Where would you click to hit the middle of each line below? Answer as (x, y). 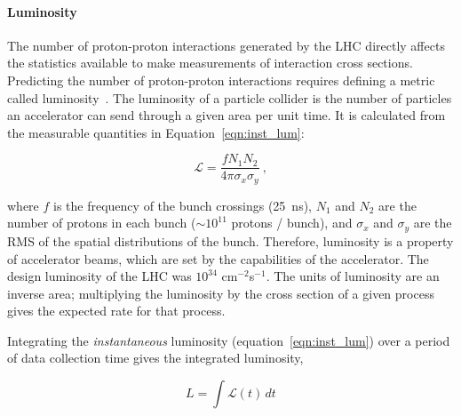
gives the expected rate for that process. (116, 311)
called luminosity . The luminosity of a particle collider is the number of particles (230, 97)
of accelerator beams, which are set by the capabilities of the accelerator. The (218, 258)
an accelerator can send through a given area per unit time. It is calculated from (227, 115)
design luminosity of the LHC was (99, 276)
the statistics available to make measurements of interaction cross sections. (210, 63)
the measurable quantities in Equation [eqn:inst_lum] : (156, 132)
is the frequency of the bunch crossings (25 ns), (183, 205)
